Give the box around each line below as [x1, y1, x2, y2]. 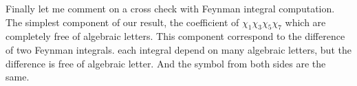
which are [285, 14, 326, 29]
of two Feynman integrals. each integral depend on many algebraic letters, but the [6, 42, 351, 56]
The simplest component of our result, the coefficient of [6, 14, 239, 29]
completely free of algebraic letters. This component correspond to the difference [6, 29, 345, 43]
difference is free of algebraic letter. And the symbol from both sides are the [6, 56, 326, 70]
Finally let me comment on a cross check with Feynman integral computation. [6, 1, 335, 15]
